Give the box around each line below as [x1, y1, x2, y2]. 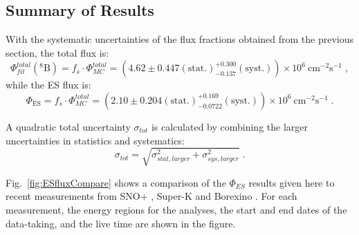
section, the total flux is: [6, 45, 109, 59]
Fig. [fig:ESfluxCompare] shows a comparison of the [6, 175, 226, 189]
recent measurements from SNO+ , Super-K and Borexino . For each [6, 189, 297, 203]
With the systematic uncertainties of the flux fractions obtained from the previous [6, 32, 354, 46]
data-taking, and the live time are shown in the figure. [6, 216, 236, 230]
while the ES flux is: [6, 77, 91, 92]
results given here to [248, 175, 335, 189]
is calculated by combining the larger [151, 119, 309, 133]
